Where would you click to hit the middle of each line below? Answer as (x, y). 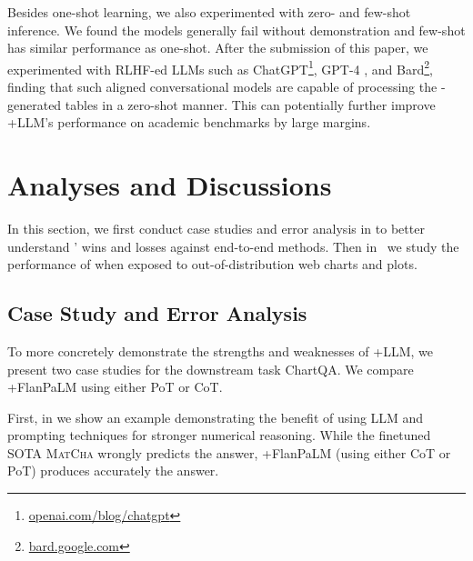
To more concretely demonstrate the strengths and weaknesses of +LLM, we (220, 351)
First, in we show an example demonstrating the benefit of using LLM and (216, 417)
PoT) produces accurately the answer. (113, 471)
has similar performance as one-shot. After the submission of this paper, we (218, 48)
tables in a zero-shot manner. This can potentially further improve (250, 104)
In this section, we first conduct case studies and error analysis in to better (216, 228)
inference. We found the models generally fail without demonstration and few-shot (236, 30)
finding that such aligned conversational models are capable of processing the (222, 87)
